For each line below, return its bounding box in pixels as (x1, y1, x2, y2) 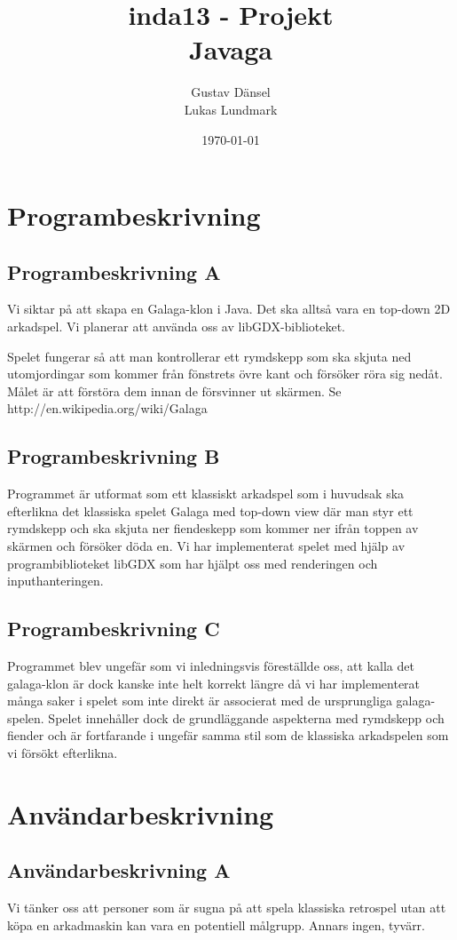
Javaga (189, 31, 272, 68)
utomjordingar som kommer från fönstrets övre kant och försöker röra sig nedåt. (7, 364, 443, 383)
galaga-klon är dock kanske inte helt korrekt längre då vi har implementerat (7, 673, 421, 692)
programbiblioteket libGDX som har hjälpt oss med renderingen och (7, 554, 378, 572)
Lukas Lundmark (184, 100, 278, 118)
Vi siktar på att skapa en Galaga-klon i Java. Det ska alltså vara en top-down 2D (7, 299, 451, 318)
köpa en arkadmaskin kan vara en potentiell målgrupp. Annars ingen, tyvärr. (7, 915, 426, 934)
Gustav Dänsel (191, 83, 271, 101)
